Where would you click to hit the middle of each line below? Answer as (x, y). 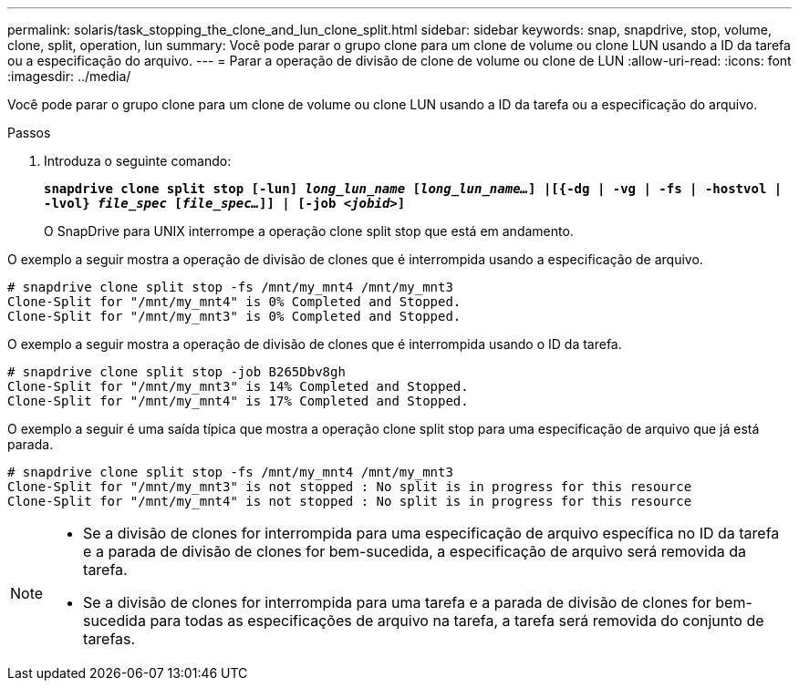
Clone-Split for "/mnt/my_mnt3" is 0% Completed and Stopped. (234, 316)
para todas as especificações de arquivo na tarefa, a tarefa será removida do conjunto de (457, 621)
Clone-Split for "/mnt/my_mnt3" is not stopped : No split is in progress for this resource (350, 487)
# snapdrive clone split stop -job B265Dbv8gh (176, 372)
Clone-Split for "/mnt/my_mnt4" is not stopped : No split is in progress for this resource (350, 501)
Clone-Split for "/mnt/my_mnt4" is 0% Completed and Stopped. (234, 302)
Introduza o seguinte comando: (138, 161)
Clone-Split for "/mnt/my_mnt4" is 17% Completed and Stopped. (238, 401)
